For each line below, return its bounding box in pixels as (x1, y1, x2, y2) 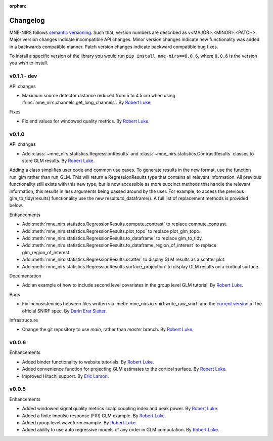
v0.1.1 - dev (9, 72, 37, 79)
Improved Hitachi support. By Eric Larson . (22, 373, 109, 379)
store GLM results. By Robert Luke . (22, 157, 95, 164)
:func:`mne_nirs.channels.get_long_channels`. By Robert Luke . (22, 99, 152, 106)
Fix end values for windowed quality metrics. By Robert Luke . (22, 118, 150, 124)
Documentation (9, 272, 41, 278)
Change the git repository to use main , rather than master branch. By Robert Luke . (22, 327, 194, 333)
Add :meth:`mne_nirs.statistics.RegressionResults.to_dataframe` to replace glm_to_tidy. (22, 235, 203, 241)
